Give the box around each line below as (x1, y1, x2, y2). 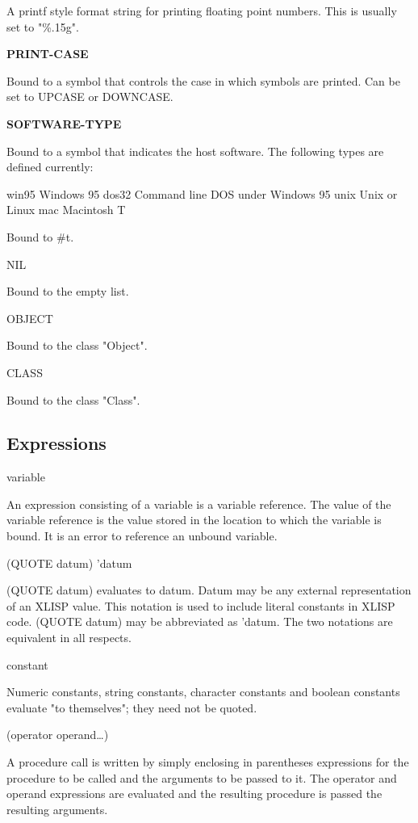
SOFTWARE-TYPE (6, 115, 122, 132)
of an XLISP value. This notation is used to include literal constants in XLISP (6, 597, 395, 614)
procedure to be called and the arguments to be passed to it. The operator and (6, 769, 397, 786)
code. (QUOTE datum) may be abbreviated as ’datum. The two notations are (6, 613, 393, 630)
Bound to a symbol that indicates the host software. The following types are (6, 142, 384, 159)
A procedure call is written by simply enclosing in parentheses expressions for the (6, 754, 409, 771)
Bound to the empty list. (6, 283, 129, 300)
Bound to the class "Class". (6, 391, 140, 408)
